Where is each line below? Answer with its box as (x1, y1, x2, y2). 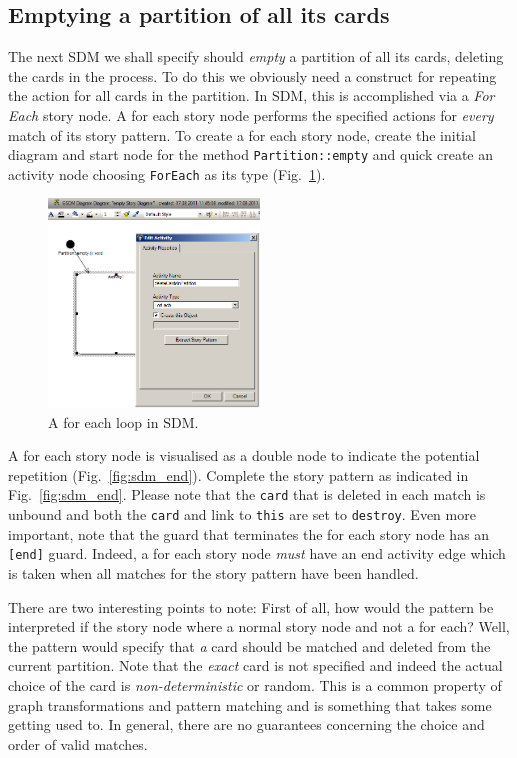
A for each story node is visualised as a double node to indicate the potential (8, 445, 480, 466)
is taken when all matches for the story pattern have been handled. (8, 562, 419, 583)
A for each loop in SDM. (48, 411, 199, 432)
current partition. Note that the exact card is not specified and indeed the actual (8, 655, 503, 676)
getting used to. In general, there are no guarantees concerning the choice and (8, 714, 485, 735)
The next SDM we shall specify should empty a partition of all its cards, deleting (8, 46, 504, 67)
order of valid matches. (8, 733, 148, 754)
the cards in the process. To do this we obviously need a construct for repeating (8, 65, 497, 86)
